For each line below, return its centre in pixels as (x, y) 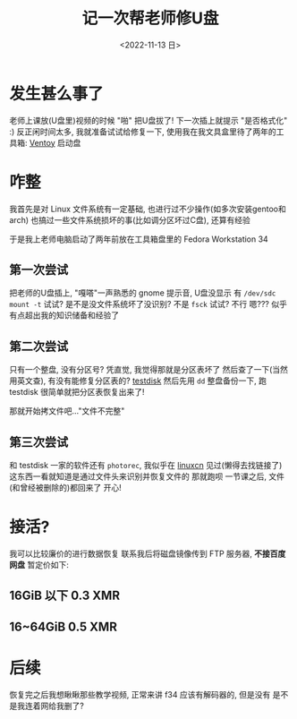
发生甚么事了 (57, 94)
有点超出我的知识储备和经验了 (64, 315)
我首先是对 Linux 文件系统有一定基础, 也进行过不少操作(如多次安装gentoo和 (148, 209)
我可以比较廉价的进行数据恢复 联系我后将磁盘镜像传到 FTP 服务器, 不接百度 (148, 553)
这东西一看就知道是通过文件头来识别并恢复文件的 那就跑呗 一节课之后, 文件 (147, 476)
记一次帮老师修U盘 (150, 18)
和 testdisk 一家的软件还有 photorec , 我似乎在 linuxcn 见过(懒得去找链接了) (146, 466)
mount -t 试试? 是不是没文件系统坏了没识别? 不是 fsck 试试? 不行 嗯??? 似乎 (148, 304)
